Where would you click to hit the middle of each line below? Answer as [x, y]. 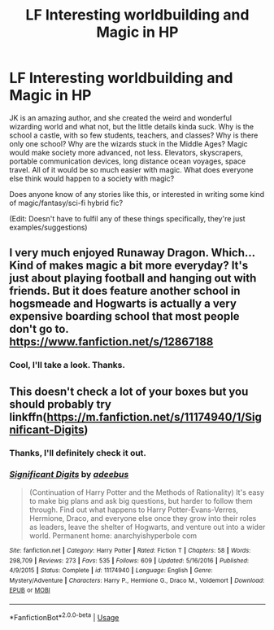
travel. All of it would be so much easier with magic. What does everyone [131, 169]
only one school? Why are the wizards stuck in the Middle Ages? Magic [129, 143]
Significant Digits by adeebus [69, 475]
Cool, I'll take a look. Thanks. [67, 365]
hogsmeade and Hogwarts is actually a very [123, 304]
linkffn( [28, 417]
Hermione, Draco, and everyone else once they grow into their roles [143, 518]
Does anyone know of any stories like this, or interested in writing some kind [137, 194]
